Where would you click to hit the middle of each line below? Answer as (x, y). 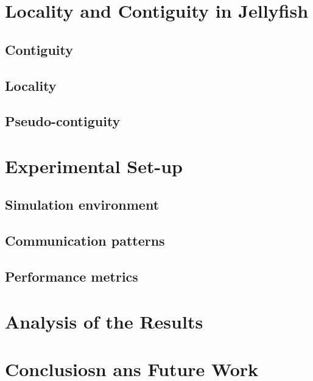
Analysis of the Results (104, 321)
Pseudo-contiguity (63, 121)
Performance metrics (72, 276)
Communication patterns (85, 240)
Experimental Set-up (94, 166)
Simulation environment (82, 205)
